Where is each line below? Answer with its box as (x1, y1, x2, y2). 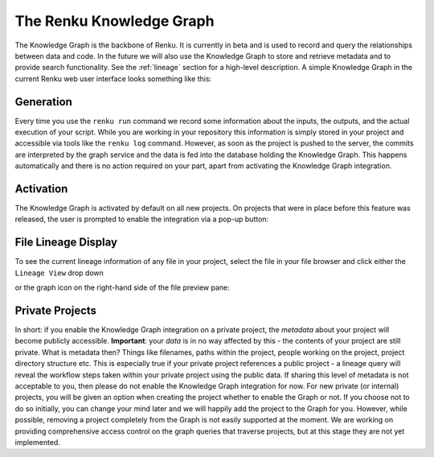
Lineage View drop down (14, 268, 104, 278)
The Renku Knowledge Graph (14, 12, 215, 30)
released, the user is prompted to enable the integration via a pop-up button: (14, 214, 269, 224)
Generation (14, 95, 72, 109)
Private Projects (14, 303, 96, 317)
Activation (14, 182, 68, 196)
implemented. (14, 437, 60, 447)
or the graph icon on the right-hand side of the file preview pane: (14, 282, 231, 293)
